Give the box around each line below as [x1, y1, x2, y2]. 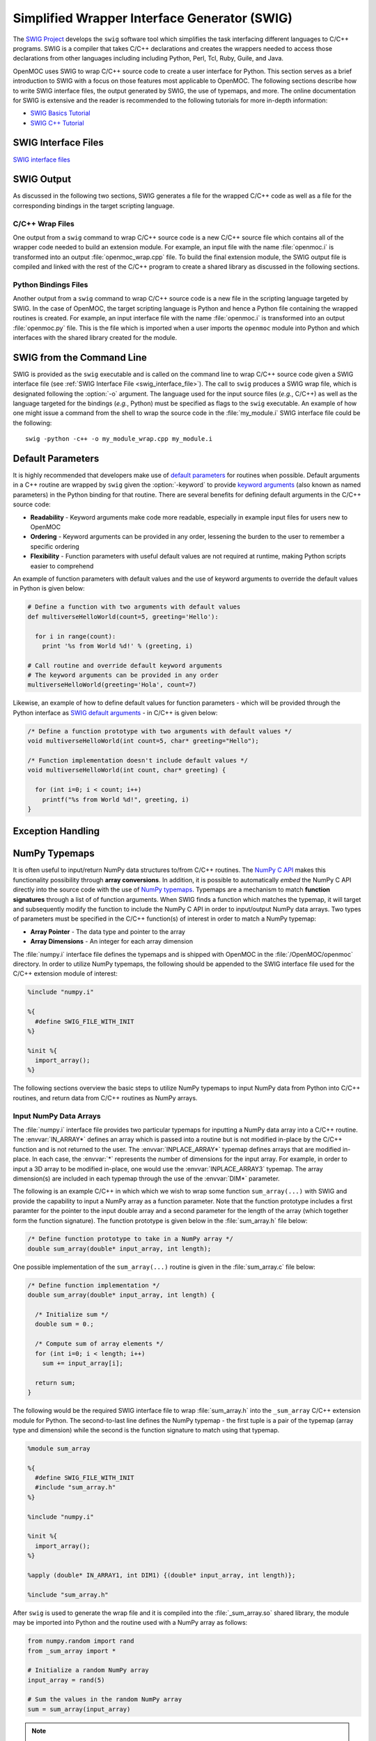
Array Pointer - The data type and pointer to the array [30, 927, 186, 936]
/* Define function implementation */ [27, 1281, 160, 1289]
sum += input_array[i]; [42, 1359, 123, 1367]
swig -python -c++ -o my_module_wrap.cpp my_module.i [25, 435, 212, 443]
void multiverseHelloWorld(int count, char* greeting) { [27, 766, 226, 774]
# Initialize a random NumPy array [27, 1666, 149, 1674]
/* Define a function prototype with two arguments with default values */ [27, 727, 292, 735]
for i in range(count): [35, 632, 116, 640]
